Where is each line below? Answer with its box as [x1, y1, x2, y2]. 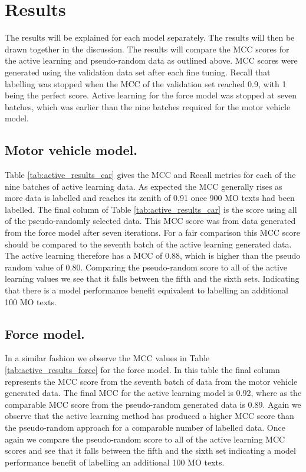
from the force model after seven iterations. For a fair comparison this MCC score [5, 226, 300, 239]
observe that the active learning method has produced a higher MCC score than [5, 410, 294, 422]
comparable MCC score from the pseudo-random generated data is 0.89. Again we [5, 398, 301, 410]
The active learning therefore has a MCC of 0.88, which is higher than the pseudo [5, 249, 301, 262]
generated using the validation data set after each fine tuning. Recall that [5, 65, 271, 78]
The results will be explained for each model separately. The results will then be [5, 31, 295, 44]
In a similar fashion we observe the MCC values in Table [5, 352, 210, 364]
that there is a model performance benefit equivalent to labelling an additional [5, 284, 288, 296]
